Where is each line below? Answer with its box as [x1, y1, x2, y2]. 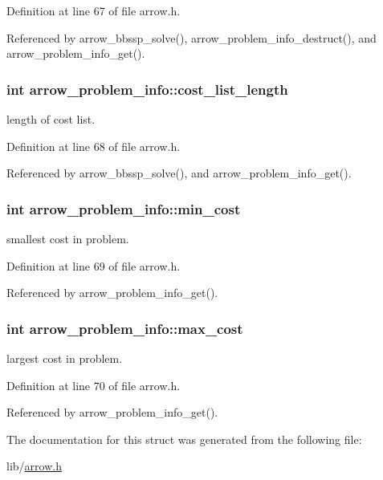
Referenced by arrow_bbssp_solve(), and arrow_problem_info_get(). [6, 165, 352, 181]
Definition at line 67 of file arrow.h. [6, 2, 181, 18]
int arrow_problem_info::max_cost [6, 318, 243, 338]
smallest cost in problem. [6, 230, 129, 246]
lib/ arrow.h [6, 458, 62, 474]
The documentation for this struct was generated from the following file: [6, 430, 362, 447]
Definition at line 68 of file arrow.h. [6, 137, 181, 154]
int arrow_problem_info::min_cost [6, 198, 241, 218]
